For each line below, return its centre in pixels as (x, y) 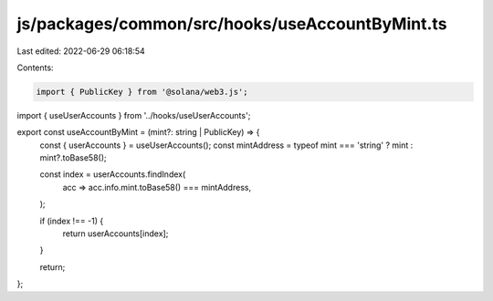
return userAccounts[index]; (115, 234)
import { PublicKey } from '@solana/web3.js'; (142, 92)
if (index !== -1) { (72, 221)
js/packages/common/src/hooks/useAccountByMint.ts (232, 24)
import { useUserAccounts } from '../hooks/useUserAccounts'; (134, 115)
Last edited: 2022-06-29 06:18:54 (81, 51)
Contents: (35, 67)
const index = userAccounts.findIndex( (113, 174)
